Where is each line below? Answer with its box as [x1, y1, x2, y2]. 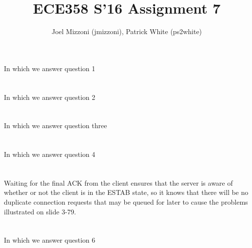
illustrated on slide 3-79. [4, 206, 76, 216]
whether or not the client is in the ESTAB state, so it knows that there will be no [4, 187, 249, 197]
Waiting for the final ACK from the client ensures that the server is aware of [4, 177, 233, 188]
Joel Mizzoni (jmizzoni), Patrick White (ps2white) [51, 26, 202, 37]
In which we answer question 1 [4, 63, 96, 73]
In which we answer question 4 [4, 149, 96, 159]
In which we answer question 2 [4, 92, 96, 102]
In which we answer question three [4, 120, 107, 131]
